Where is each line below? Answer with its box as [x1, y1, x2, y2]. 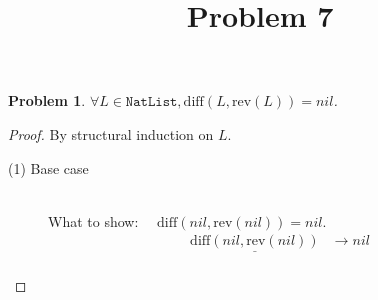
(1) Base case [8, 157, 89, 178]
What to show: [48, 210, 139, 231]
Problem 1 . [8, 90, 86, 111]
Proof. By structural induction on [8, 123, 214, 144]
